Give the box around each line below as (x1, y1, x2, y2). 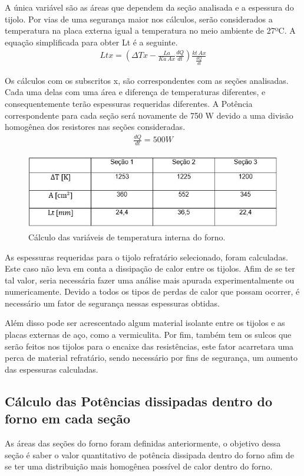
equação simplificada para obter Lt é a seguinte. (5, 35, 178, 48)
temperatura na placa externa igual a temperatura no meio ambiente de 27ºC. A (5, 24, 296, 37)
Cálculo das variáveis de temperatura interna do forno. (28, 230, 226, 243)
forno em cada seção (5, 409, 130, 428)
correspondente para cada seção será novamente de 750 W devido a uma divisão (5, 109, 293, 121)
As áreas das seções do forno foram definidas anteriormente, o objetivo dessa (5, 437, 281, 449)
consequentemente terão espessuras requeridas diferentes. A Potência (5, 97, 253, 110)
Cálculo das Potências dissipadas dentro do (5, 392, 273, 410)
